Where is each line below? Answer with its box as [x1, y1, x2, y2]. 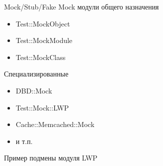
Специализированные [4, 68, 69, 79]
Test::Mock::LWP [15, 102, 69, 112]
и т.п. [15, 135, 33, 146]
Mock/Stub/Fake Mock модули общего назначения [4, 1, 159, 11]
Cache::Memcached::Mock [15, 119, 95, 129]
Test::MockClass [15, 51, 66, 62]
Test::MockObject [15, 18, 70, 28]
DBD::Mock [15, 85, 52, 95]
